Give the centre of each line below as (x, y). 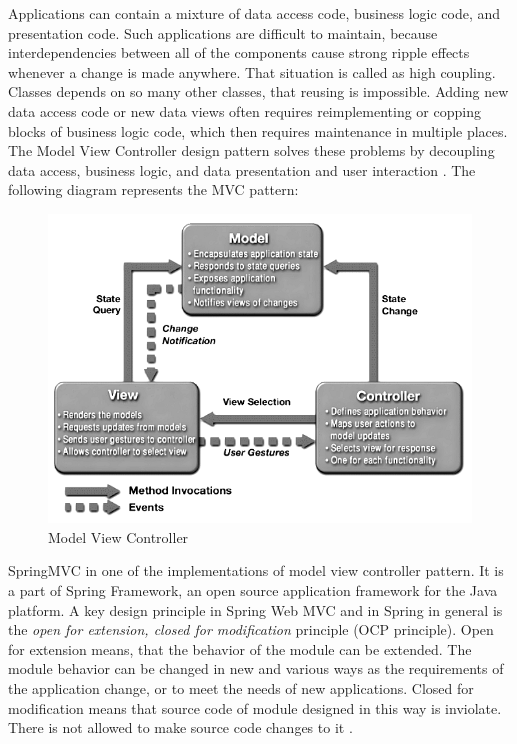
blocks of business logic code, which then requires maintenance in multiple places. (258, 130)
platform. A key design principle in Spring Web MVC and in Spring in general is (255, 609)
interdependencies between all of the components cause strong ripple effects (239, 52)
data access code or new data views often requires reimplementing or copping (244, 110)
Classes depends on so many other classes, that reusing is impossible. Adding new (258, 91)
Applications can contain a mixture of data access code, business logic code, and (254, 13)
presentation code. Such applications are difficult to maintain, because (223, 32)
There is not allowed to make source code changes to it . (180, 727)
